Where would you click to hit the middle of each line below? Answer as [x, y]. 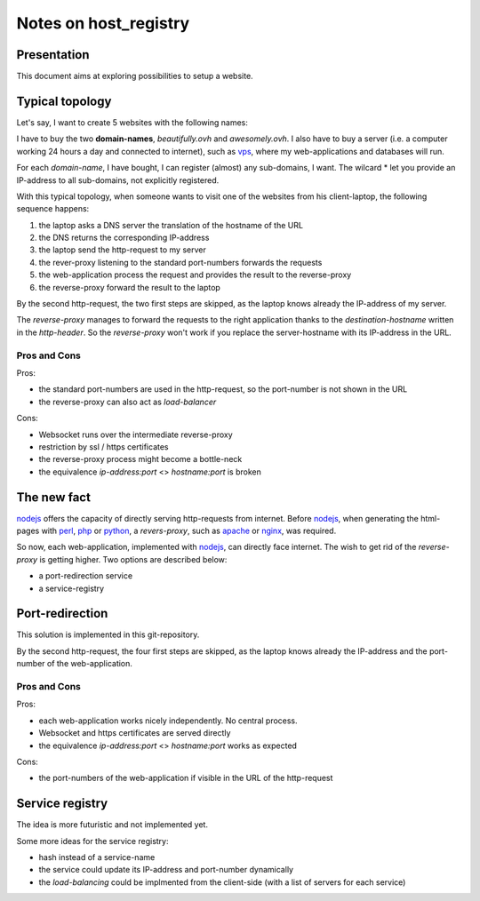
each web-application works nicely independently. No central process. [168, 721]
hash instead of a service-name [97, 857]
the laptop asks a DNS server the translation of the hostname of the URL [171, 225]
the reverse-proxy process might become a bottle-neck [140, 459]
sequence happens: [53, 209]
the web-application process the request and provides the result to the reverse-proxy [195, 275]
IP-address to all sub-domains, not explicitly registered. [118, 180]
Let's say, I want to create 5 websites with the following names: [132, 122]
